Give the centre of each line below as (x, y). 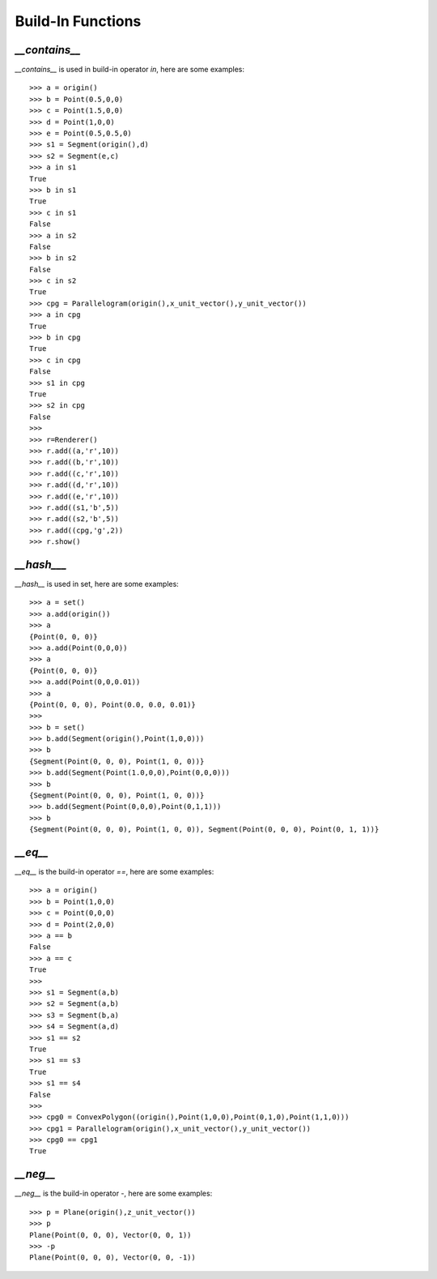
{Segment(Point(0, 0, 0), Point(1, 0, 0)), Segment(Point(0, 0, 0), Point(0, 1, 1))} (204, 830)
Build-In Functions (78, 21)
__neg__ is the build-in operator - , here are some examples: (114, 1193)
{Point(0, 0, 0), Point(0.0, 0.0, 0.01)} (112, 704)
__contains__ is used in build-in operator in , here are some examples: (130, 70)
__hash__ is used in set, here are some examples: (97, 584)
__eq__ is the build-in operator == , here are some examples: (115, 872)
